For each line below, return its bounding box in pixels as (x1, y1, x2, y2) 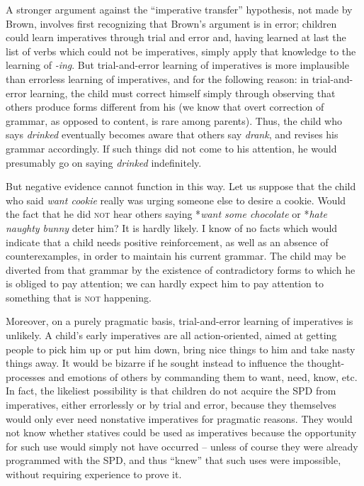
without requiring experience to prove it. (6, 467, 182, 481)
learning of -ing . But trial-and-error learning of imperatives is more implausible (6, 57, 349, 72)
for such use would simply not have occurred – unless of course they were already (6, 438, 358, 453)
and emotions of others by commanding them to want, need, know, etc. (48, 369, 358, 384)
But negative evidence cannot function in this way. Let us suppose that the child (6, 179, 356, 194)
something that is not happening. (6, 289, 152, 304)
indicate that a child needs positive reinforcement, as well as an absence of (6, 234, 329, 249)
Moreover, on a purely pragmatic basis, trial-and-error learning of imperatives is (6, 314, 353, 328)
